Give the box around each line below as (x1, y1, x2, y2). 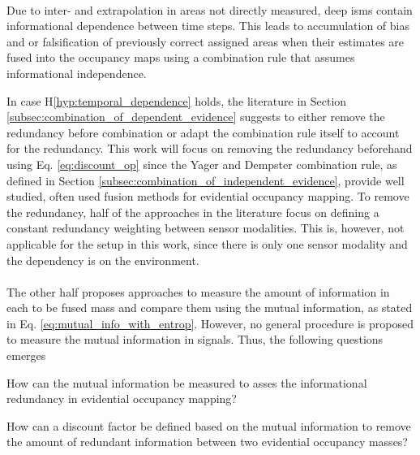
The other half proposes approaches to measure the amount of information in (6, 283, 390, 300)
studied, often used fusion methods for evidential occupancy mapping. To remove (6, 188, 409, 205)
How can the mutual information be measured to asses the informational (6, 374, 367, 391)
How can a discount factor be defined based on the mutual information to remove (6, 417, 411, 434)
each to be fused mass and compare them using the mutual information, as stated (6, 299, 413, 316)
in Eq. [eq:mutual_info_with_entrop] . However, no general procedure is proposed (6, 314, 414, 331)
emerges (6, 347, 46, 364)
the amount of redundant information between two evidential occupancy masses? (6, 433, 408, 450)
